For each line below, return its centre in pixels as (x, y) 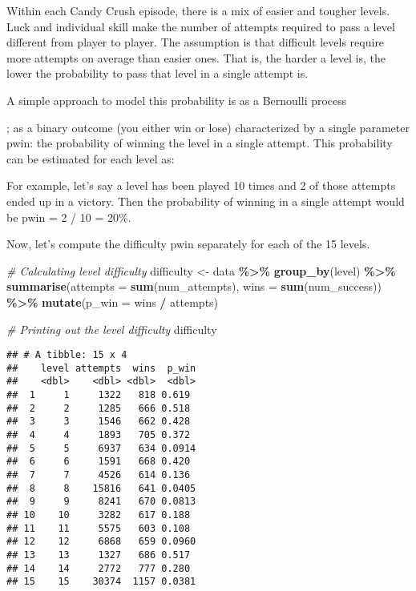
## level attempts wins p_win (101, 368)
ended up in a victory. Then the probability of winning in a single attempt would (206, 201)
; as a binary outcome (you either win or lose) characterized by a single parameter (208, 127)
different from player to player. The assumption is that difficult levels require (196, 42)
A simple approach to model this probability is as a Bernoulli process (177, 100)
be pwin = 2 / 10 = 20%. (69, 217)
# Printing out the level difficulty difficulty (112, 329)
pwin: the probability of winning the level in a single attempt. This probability (200, 143)
